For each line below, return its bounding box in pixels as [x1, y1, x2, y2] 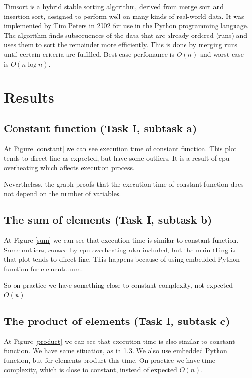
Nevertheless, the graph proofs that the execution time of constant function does [4, 179, 244, 189]
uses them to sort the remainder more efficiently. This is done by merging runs [4, 39, 237, 50]
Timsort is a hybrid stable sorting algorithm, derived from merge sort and [4, 1, 224, 11]
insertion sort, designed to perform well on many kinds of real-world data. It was [4, 11, 244, 21]
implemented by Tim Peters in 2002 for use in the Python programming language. [4, 20, 249, 31]
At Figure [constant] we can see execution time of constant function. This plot [4, 143, 237, 153]
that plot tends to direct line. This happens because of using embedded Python [4, 254, 240, 264]
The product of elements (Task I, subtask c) [4, 313, 230, 328]
